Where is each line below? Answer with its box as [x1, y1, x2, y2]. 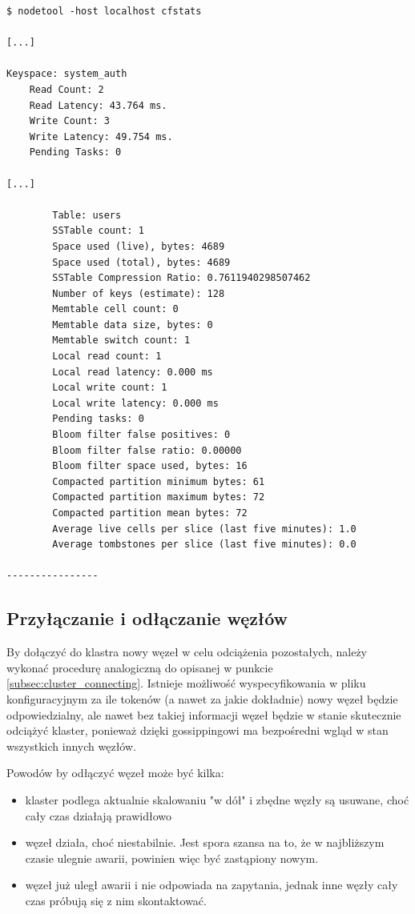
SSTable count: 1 [52, 225, 144, 237]
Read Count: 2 [29, 83, 104, 95]
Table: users [52, 209, 122, 221]
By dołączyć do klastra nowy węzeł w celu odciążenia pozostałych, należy [6, 643, 367, 660]
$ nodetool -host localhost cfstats [6, 6, 202, 17]
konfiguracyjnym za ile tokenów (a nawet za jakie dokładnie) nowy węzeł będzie [6, 690, 398, 707]
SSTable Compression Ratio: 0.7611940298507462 [52, 272, 311, 284]
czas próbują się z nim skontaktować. [25, 892, 207, 908]
